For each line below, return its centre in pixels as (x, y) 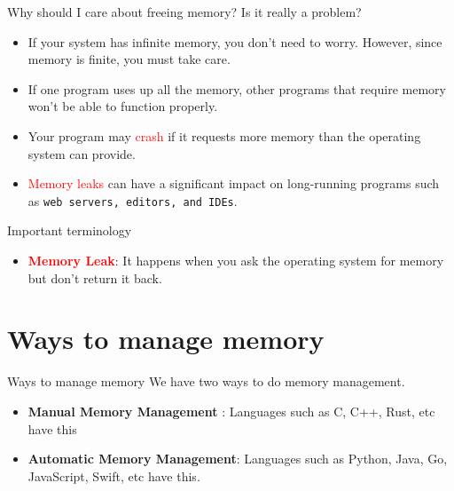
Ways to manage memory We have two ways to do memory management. (206, 381)
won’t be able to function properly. (123, 106)
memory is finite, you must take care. (129, 59)
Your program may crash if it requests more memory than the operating (224, 135)
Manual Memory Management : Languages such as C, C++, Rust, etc (231, 411)
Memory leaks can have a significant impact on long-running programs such (234, 183)
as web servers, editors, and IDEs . (133, 200)
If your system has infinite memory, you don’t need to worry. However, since (235, 41)
